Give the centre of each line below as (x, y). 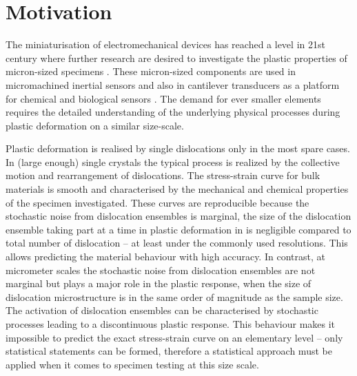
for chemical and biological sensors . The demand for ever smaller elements (163, 98)
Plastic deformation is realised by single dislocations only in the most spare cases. (178, 148)
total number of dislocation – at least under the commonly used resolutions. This (177, 243)
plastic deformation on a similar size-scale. (95, 125)
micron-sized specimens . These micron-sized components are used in (151, 71)
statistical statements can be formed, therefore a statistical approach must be (169, 351)
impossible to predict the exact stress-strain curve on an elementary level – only (174, 337)
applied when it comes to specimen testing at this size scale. (132, 364)
